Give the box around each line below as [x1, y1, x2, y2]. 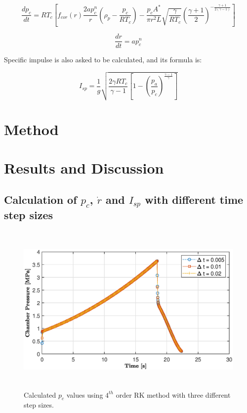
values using [66, 389, 103, 400]
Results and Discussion [4, 157, 164, 178]
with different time [145, 191, 244, 207]
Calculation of [4, 191, 77, 207]
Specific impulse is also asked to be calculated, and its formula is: [4, 54, 202, 65]
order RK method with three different [116, 389, 231, 400]
